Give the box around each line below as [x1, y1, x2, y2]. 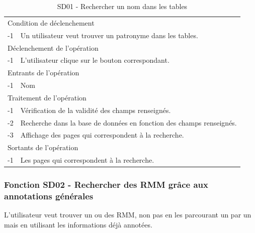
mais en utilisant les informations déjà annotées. [4, 219, 152, 229]
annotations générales [4, 190, 94, 202]
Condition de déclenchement [8, 17, 95, 28]
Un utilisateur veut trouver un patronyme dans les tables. [20, 30, 198, 40]
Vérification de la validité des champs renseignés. [20, 104, 171, 115]
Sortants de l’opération [8, 142, 78, 153]
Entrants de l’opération [8, 67, 79, 78]
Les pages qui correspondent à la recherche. [20, 155, 154, 165]
